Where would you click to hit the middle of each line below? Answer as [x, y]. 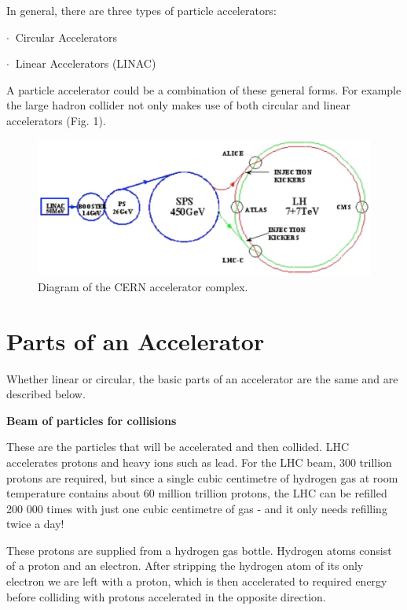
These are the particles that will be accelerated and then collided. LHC [178, 447]
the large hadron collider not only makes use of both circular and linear [178, 105]
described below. [46, 394]
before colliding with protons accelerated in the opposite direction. [166, 596]
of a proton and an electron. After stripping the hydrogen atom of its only [185, 566]
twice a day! [35, 524]
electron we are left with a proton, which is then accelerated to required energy [197, 581]
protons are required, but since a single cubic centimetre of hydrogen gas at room [202, 477]
